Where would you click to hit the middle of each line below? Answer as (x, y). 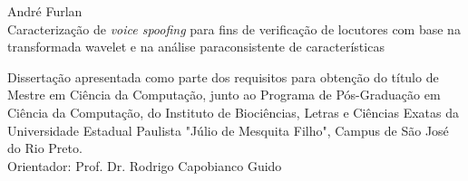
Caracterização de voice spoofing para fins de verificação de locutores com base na (234, 29)
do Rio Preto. (45, 148)
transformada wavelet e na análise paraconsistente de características (196, 47)
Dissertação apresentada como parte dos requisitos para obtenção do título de (223, 76)
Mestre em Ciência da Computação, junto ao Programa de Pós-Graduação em (224, 95)
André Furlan (45, 11)
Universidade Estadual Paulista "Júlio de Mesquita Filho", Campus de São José (228, 130)
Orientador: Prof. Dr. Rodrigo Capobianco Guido (145, 165)
